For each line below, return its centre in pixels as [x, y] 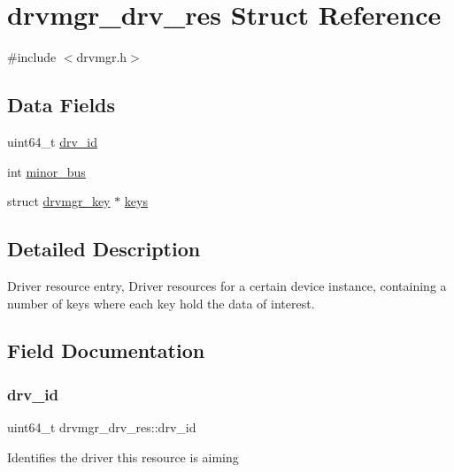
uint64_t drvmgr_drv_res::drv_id [102, 427]
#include [32, 57]
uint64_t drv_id [52, 141]
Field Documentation [106, 350]
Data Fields [62, 105]
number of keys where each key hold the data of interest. [161, 303]
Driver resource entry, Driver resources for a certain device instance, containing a [227, 285]
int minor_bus [46, 171]
